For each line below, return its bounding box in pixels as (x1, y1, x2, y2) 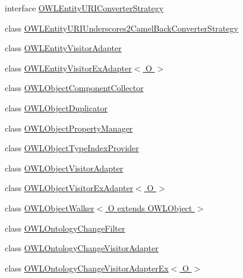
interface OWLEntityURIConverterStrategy (5, 2, 164, 14)
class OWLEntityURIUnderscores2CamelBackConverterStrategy (5, 21, 238, 34)
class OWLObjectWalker (5, 201, 94, 214)
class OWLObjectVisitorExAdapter (5, 182, 134, 194)
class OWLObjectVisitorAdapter (5, 161, 124, 174)
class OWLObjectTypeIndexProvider (5, 142, 139, 154)
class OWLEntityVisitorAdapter (5, 42, 122, 54)
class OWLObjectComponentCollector (5, 82, 144, 94)
